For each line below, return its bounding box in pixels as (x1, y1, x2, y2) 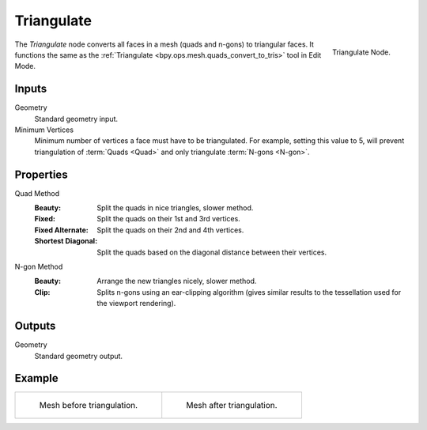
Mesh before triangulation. (39, 400, 138, 411)
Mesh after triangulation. (186, 400, 278, 411)
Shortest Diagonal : (34, 236, 98, 246)
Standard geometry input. (34, 114, 119, 123)
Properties (14, 168, 68, 181)
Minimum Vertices (14, 125, 74, 134)
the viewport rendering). (96, 299, 176, 308)
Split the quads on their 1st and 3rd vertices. (96, 214, 240, 224)
